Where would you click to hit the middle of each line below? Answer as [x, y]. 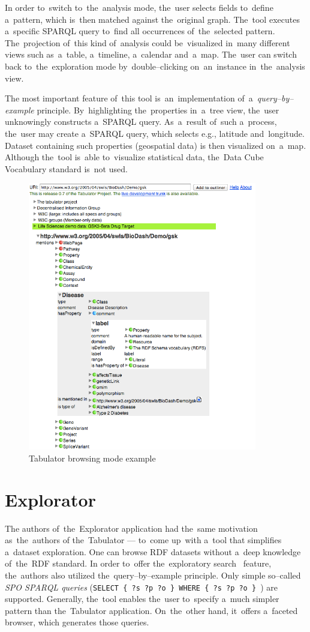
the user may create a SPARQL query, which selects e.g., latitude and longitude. [155, 133]
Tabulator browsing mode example [92, 458]
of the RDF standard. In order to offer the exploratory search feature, [138, 563]
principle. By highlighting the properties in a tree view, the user [158, 110]
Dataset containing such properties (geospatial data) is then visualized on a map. [156, 145]
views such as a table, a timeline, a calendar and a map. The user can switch [151, 54]
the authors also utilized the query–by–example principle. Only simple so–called [153, 575]
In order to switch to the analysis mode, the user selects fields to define [139, 7]
